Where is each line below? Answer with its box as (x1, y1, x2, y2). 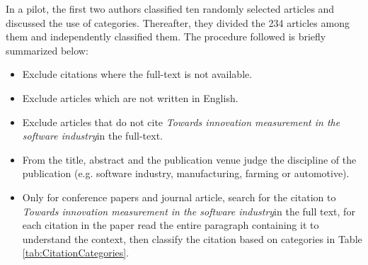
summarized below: (6, 43, 88, 57)
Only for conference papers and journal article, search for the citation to (22, 189, 336, 204)
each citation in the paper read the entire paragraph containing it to (22, 218, 319, 232)
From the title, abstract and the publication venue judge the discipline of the (22, 152, 357, 167)
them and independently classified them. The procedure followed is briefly (6, 29, 326, 44)
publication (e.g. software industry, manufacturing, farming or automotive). (22, 166, 350, 181)
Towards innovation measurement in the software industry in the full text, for (22, 203, 355, 218)
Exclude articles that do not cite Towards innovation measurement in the (22, 114, 340, 129)
